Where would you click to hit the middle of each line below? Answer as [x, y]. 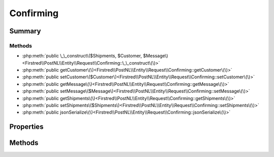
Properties [26, 127]
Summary [25, 31]
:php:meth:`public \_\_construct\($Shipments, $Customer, [82, 56]
